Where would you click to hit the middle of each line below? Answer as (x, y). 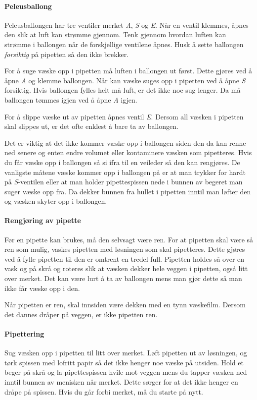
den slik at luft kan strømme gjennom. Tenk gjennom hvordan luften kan (115, 34)
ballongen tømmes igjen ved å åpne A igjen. (71, 99)
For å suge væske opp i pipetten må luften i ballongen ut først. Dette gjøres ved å (128, 71)
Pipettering (24, 334)
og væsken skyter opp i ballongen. (56, 201)
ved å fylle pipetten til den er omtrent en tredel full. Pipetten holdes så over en (125, 258)
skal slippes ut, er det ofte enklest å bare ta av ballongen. (91, 126)
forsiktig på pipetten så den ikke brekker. (67, 54)
